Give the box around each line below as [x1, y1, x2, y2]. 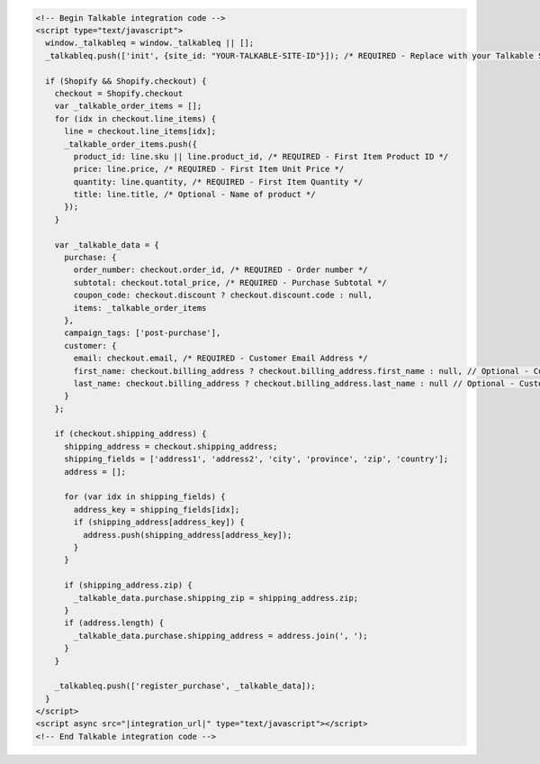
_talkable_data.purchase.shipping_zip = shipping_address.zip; [73, 593, 359, 603]
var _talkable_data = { [54, 240, 159, 250]
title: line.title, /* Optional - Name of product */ [73, 189, 316, 200]
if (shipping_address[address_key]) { [73, 517, 245, 527]
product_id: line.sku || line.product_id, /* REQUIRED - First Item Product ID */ [73, 151, 449, 161]
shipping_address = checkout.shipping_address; [64, 441, 278, 451]
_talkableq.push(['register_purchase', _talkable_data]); [54, 681, 316, 691]
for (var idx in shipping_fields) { [64, 492, 226, 502]
